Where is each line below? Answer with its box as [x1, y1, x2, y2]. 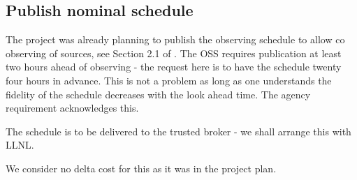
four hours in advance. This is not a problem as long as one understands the [6, 73, 332, 87]
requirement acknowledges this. [6, 100, 139, 115]
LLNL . [6, 137, 34, 152]
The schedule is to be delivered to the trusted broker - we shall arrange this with [6, 123, 351, 138]
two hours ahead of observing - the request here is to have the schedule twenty [6, 59, 342, 74]
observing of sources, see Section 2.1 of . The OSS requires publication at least [6, 45, 342, 60]
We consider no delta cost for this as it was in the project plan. [6, 160, 277, 175]
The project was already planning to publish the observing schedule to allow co [6, 32, 345, 47]
